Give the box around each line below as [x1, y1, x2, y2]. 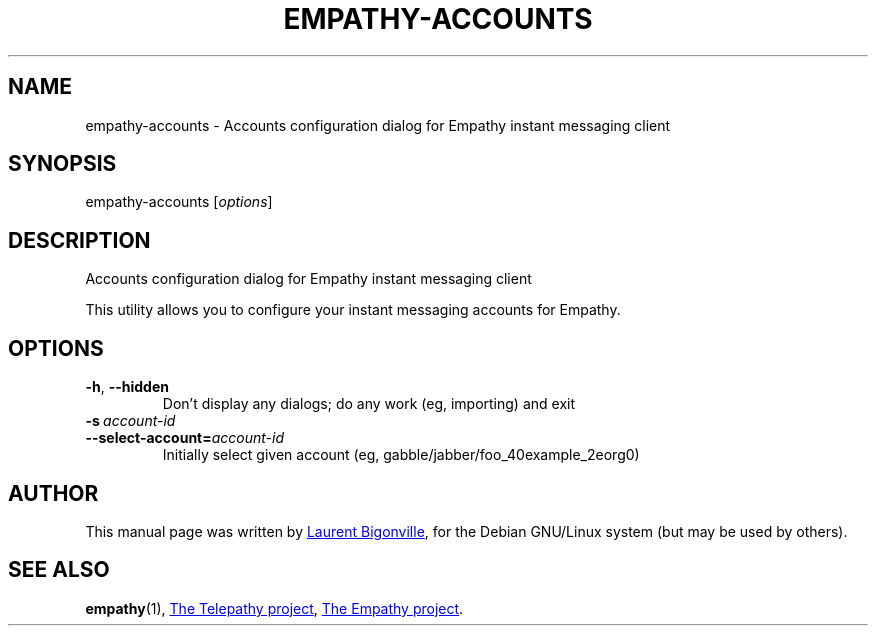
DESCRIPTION [8, 227, 151, 253]
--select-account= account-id [85, 429, 285, 447]
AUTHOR [8, 480, 99, 506]
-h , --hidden [85, 378, 169, 396]
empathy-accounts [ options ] [85, 193, 273, 211]
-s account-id [85, 412, 176, 430]
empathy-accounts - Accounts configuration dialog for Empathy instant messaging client [85, 116, 671, 134]
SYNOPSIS [8, 151, 117, 177]
